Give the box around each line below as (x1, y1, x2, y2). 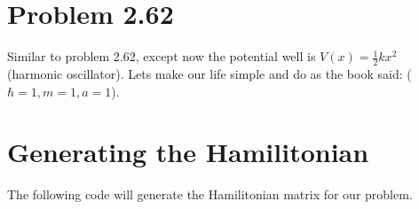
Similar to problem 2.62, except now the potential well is (7, 47, 316, 66)
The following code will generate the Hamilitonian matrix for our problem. (7, 185, 413, 204)
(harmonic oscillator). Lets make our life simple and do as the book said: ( (7, 64, 412, 82)
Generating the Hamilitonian (7, 134, 369, 170)
